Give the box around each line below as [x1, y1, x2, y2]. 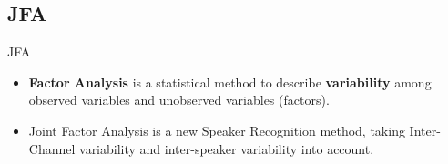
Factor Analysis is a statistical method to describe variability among [28, 72, 432, 91]
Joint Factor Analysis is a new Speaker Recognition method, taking [28, 120, 405, 139]
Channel [28, 138, 76, 158]
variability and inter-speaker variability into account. [79, 138, 374, 158]
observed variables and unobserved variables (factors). [28, 90, 330, 109]
